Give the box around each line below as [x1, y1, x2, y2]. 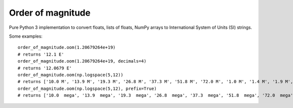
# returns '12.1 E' [18, 51, 64, 57]
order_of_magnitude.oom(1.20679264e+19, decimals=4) [18, 59, 146, 64]
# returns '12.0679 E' [18, 65, 72, 71]
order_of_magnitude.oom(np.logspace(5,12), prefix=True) [18, 86, 157, 91]
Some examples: [9, 33, 42, 39]
